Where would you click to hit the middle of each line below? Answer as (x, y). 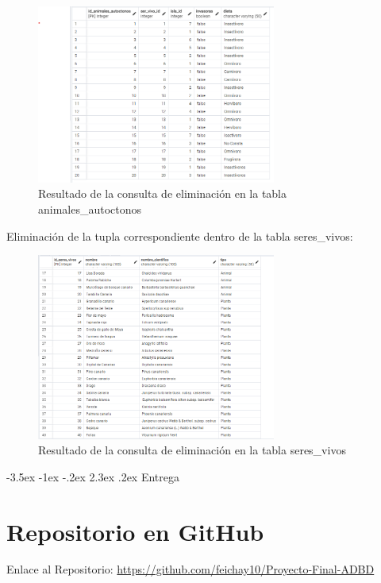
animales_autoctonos (90, 208)
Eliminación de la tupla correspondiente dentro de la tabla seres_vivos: (180, 236)
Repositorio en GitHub (135, 531)
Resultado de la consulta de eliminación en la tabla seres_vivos (192, 450)
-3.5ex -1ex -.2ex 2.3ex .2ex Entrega (93, 476)
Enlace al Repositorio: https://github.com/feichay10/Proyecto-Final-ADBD (190, 569)
